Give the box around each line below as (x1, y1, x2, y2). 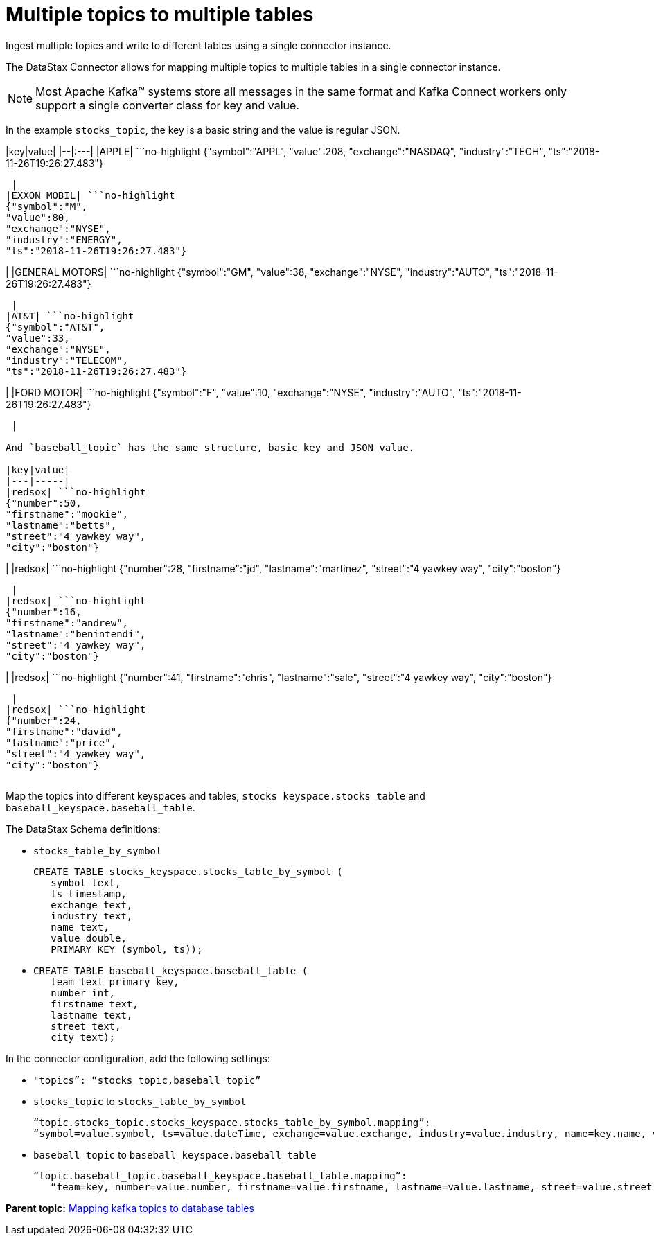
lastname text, (51, 1009, 133, 1021)
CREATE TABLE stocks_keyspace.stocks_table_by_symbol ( (33, 865, 343, 877)
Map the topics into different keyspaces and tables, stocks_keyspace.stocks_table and (6, 789, 425, 802)
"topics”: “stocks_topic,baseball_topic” (33, 1074, 261, 1086)
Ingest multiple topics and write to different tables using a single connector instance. (6, 39, 391, 51)
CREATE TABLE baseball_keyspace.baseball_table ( (33, 965, 308, 976)
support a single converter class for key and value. (35, 98, 299, 112)
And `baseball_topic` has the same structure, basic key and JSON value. (6, 441, 415, 453)
